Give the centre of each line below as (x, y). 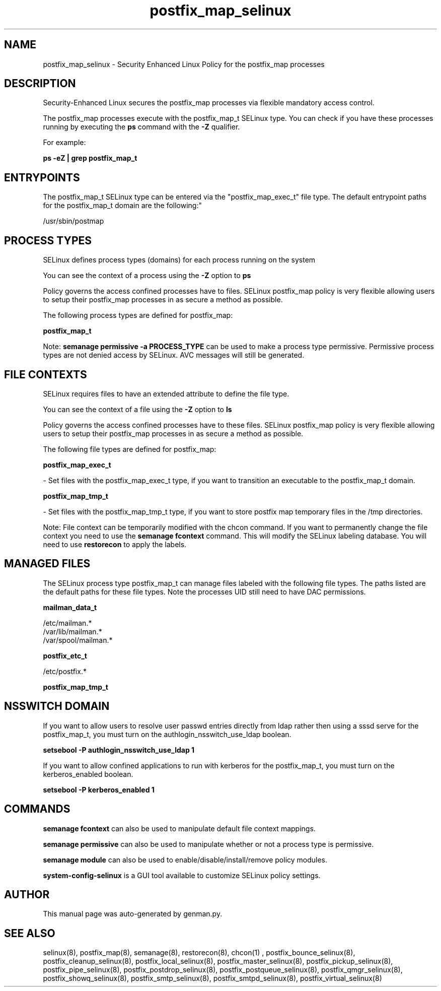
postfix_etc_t (65, 655)
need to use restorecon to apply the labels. (115, 544)
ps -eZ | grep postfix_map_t (90, 158)
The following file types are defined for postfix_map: (130, 449)
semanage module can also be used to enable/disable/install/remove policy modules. (185, 860)
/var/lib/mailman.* (72, 631)
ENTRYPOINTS (42, 177)
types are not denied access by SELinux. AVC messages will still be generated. (174, 355)
